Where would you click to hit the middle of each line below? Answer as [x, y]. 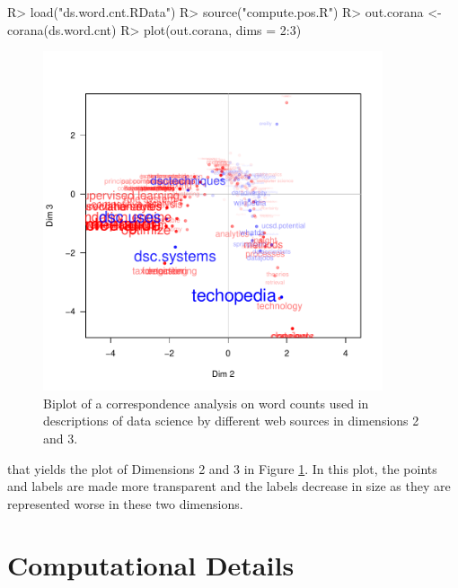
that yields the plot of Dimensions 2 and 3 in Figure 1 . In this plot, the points [222, 468]
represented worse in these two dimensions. [125, 503]
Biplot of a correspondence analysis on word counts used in [206, 403]
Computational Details [151, 565]
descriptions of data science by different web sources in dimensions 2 [231, 421]
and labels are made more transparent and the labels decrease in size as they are [229, 486]
